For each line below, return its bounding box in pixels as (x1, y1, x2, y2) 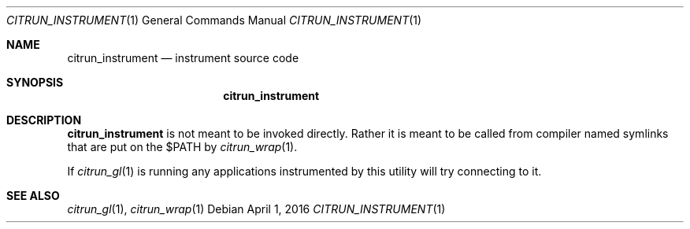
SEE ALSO (6, 189, 60, 202)
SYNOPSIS (6, 76, 64, 89)
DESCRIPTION (6, 113, 82, 127)
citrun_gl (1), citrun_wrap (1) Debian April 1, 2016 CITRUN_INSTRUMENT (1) (67, 202, 446, 216)
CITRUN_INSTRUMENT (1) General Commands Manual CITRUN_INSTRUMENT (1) (6, 13, 422, 27)
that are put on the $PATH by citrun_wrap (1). (67, 140, 298, 153)
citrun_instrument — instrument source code (67, 51, 299, 65)
